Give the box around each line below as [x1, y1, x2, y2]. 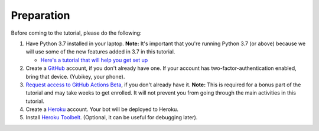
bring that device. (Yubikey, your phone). [25, 73, 125, 80]
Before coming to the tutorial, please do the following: [11, 29, 142, 36]
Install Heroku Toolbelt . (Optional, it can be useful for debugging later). [25, 114, 198, 121]
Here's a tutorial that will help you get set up [40, 56, 148, 63]
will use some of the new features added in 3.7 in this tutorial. [25, 48, 175, 55]
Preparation [11, 9, 70, 22]
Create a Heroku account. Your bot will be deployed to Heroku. [25, 106, 178, 113]
